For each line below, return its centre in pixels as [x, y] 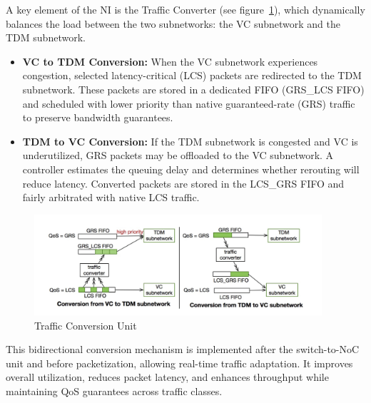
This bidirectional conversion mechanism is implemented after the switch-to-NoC [183, 349]
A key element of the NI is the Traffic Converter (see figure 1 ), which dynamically [185, 9]
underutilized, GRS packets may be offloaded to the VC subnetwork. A [178, 155]
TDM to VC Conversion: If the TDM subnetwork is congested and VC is [190, 141]
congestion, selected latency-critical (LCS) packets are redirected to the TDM [192, 75]
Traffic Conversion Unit [86, 325]
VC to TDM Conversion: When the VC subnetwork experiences [170, 61]
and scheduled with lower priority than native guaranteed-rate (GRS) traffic [189, 103]
